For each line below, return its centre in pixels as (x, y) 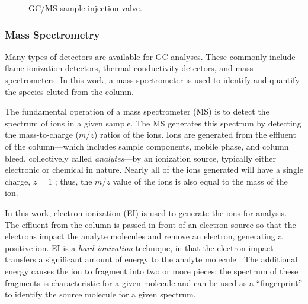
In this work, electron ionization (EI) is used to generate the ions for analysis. (146, 212)
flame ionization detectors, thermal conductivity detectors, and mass (129, 68)
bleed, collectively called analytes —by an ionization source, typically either (140, 158)
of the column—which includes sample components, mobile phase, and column (147, 146)
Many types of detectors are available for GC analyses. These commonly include (150, 56)
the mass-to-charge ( (42, 134)
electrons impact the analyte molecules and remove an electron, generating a (144, 236)
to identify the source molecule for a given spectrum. (100, 294)
